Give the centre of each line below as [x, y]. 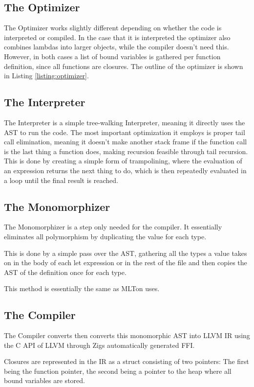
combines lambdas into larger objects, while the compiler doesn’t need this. [116, 47]
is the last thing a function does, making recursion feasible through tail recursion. [126, 151]
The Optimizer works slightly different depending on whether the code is [113, 28]
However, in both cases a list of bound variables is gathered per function [112, 56]
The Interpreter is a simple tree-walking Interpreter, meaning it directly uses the [125, 122]
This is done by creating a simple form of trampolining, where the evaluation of [123, 161]
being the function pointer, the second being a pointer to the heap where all [118, 371]
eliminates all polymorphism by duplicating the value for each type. [105, 236]
